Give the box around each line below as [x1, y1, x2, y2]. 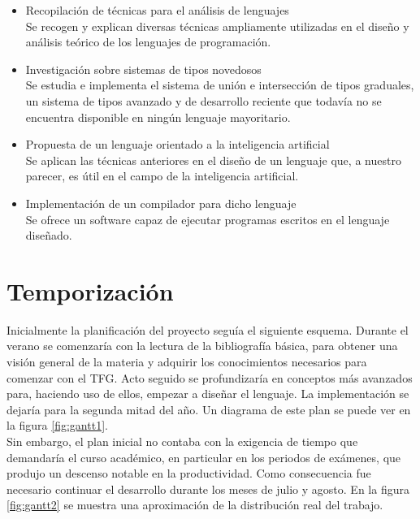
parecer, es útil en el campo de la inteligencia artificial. [25, 167, 299, 184]
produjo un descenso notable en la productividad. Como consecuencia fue [6, 465, 371, 482]
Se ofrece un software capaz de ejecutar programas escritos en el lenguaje [25, 210, 390, 227]
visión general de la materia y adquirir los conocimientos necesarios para [6, 353, 367, 370]
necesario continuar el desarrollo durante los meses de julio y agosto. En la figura [6, 480, 409, 497]
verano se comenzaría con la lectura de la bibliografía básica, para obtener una [6, 337, 398, 354]
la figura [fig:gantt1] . [6, 417, 108, 434]
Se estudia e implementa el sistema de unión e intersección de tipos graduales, [25, 76, 414, 93]
